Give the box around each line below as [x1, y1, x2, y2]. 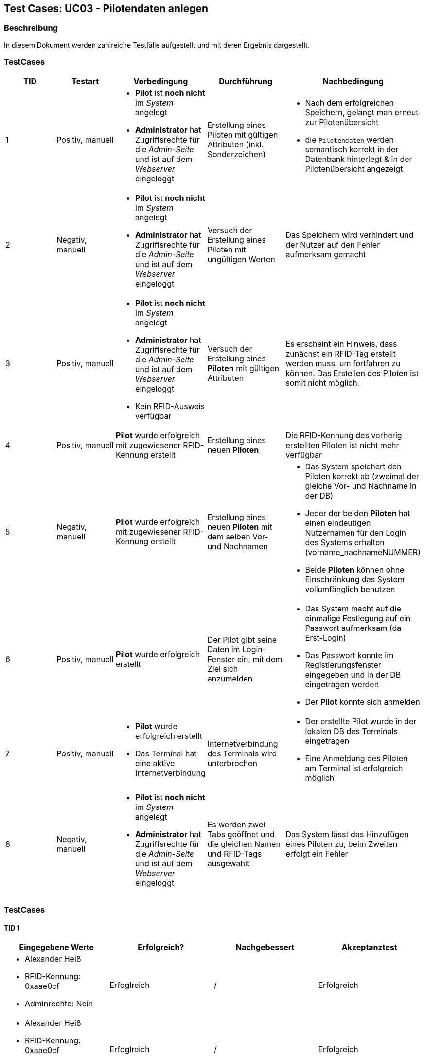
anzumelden [207, 673, 253, 683]
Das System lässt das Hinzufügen [285, 829, 409, 839]
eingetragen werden [305, 679, 379, 689]
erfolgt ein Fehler [285, 848, 348, 859]
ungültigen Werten [207, 254, 275, 264]
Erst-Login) [305, 632, 346, 643]
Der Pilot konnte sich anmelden [305, 697, 420, 707]
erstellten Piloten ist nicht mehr [285, 440, 399, 450]
